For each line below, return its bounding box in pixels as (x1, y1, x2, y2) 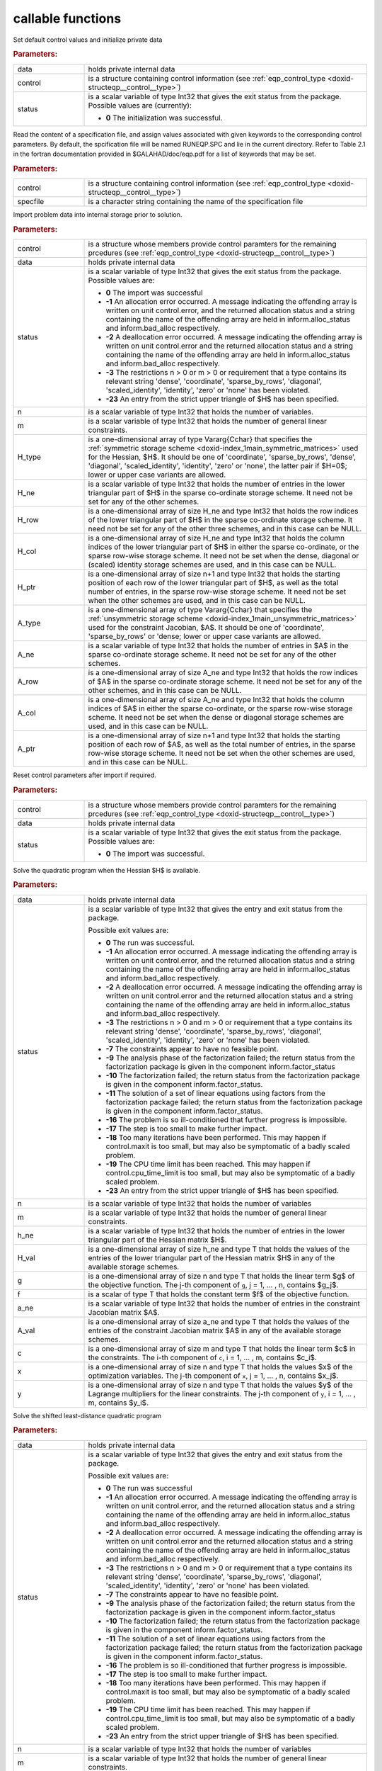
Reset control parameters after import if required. (13, 771, 157, 779)
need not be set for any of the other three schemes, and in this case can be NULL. (88, 524, 362, 534)
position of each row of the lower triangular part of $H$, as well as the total (88, 578, 339, 588)
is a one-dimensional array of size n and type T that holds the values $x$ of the (88, 1362, 353, 1371)
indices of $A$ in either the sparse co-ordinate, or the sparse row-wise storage (88, 703, 353, 713)
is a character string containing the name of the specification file (88, 197, 303, 207)
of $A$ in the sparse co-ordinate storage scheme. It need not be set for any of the (88, 677, 362, 686)
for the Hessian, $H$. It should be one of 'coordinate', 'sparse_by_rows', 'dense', (88, 452, 357, 462)
